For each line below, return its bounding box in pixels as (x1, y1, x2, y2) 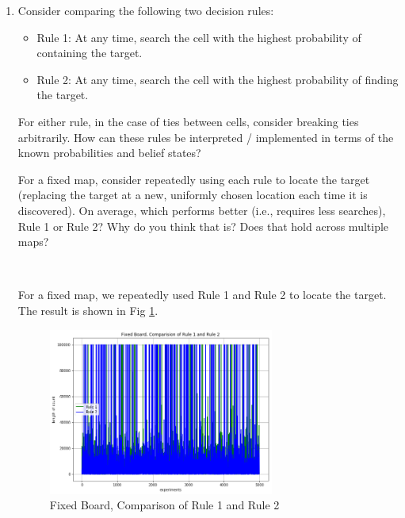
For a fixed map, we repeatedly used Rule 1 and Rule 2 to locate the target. (17, 286, 387, 303)
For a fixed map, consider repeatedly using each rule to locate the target (17, 171, 370, 187)
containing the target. (36, 44, 143, 61)
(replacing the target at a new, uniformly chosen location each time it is (17, 186, 368, 203)
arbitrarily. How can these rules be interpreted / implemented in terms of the (17, 129, 394, 145)
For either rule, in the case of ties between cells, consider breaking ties (17, 113, 359, 129)
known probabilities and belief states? (17, 144, 201, 161)
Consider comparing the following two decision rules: (17, 2, 274, 18)
